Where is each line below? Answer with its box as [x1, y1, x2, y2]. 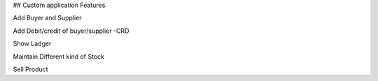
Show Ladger [13, 39, 52, 48]
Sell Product [13, 65, 48, 73]
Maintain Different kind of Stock [13, 52, 105, 61]
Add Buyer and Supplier [13, 14, 82, 22]
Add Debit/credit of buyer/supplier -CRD [13, 27, 129, 35]
